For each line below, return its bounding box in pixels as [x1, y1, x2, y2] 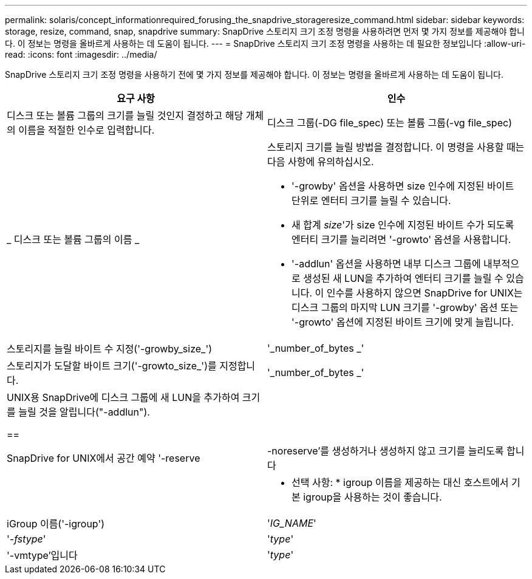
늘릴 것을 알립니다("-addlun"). [18, 406, 150, 418]
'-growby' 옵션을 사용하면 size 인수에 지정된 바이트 [292, 180, 514, 192]
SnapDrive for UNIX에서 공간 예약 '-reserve [7, 452, 200, 464]
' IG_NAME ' [267, 517, 316, 529]
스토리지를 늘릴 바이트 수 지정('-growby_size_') [7, 343, 213, 355]
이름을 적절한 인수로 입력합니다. [18, 124, 155, 136]
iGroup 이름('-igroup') [7, 518, 105, 530]
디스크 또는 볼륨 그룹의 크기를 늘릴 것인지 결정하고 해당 [7, 109, 244, 122]
